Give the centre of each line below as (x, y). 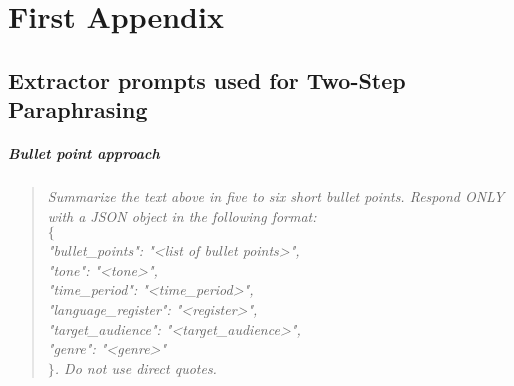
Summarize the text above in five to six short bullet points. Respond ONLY (276, 196)
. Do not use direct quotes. (135, 367)
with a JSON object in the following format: (182, 215)
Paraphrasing (78, 109)
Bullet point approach (84, 153)
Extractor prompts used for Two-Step (207, 79)
